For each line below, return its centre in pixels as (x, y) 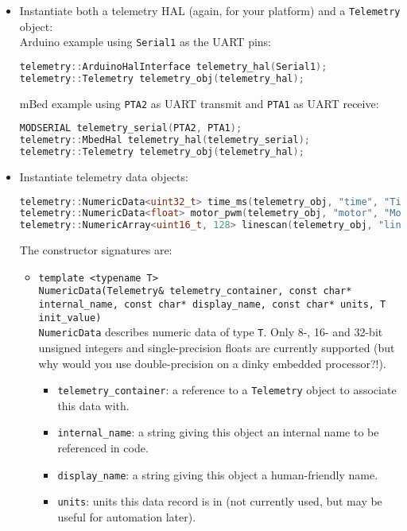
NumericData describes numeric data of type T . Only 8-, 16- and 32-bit (211, 332)
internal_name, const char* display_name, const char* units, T (212, 305)
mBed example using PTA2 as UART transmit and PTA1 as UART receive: (199, 103)
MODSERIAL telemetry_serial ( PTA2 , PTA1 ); (131, 128)
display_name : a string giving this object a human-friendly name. (218, 474)
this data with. (93, 405)
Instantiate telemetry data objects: (104, 176)
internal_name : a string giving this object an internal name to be (218, 432)
